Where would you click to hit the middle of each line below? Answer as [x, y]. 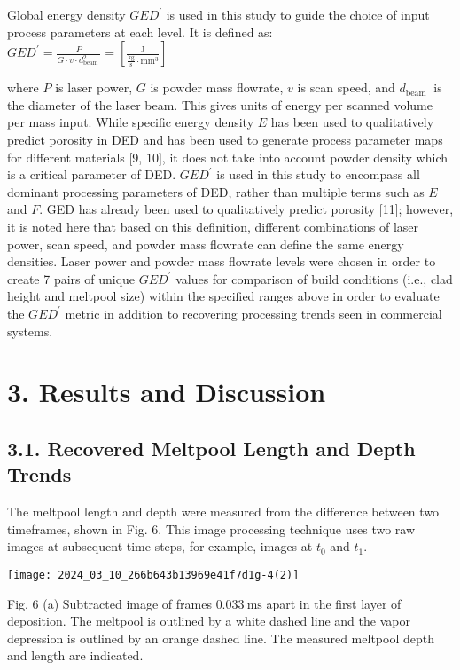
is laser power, [94, 87]
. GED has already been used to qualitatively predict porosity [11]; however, [246, 209]
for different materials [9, [75, 157]
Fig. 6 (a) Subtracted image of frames [109, 603]
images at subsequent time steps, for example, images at [160, 546]
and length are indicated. [75, 655]
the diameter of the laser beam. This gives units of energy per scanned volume [220, 104]
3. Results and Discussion [167, 392]
